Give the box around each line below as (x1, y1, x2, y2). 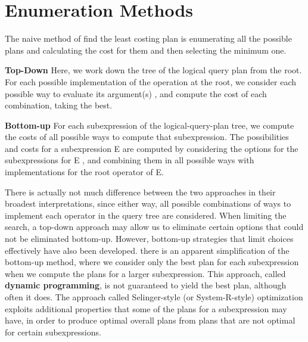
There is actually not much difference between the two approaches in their (5, 185, 276, 198)
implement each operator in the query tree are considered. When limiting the (5, 209, 287, 221)
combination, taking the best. (5, 99, 113, 111)
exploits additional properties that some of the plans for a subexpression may (5, 302, 287, 315)
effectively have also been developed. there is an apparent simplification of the (5, 244, 290, 256)
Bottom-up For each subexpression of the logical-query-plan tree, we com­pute (5, 119, 294, 131)
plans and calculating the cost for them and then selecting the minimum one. (5, 43, 287, 56)
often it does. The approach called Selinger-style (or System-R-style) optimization (5, 291, 303, 303)
